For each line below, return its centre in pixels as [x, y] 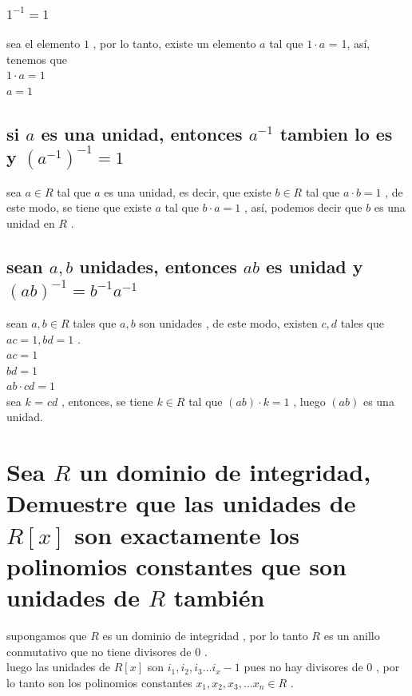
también [219, 597]
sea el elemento [44, 44]
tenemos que [37, 59]
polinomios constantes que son [176, 565]
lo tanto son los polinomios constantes [99, 682]
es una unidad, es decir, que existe [188, 191]
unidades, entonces [158, 266]
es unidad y [315, 266]
